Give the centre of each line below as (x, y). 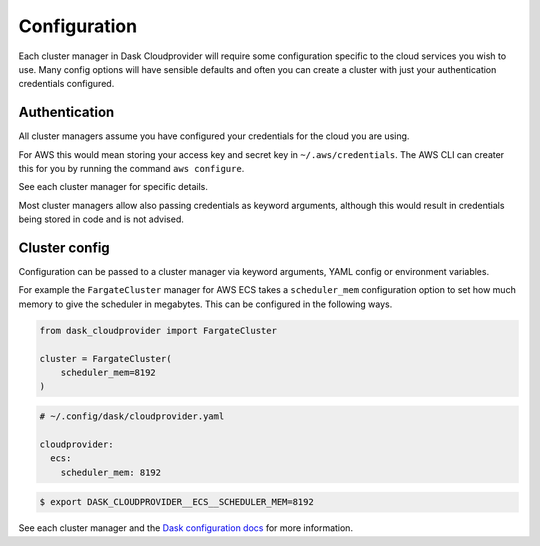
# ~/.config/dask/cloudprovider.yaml (132, 416)
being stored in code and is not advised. (101, 219)
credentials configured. (66, 84)
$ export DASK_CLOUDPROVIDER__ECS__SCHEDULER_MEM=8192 (176, 502)
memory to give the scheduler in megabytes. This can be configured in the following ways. (205, 304)
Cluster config (64, 248)
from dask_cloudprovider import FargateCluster (158, 330)
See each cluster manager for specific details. (113, 187)
